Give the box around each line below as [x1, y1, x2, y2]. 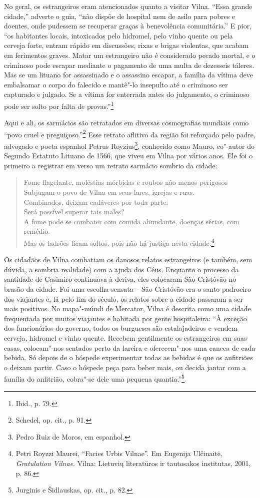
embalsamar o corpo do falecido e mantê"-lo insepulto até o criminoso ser [4, 79, 228, 89]
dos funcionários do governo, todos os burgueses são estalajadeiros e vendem [4, 323, 237, 333]
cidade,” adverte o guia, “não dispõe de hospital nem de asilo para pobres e [4, 10, 235, 21]
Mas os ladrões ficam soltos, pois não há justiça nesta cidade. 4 [23, 236, 214, 248]
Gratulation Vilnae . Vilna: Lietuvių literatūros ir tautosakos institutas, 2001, [15, 458, 251, 469]
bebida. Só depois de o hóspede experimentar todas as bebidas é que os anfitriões [4, 352, 253, 363]
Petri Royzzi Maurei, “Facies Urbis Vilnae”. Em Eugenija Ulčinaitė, [15, 448, 222, 459]
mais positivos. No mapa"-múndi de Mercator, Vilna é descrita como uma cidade [4, 303, 251, 314]
